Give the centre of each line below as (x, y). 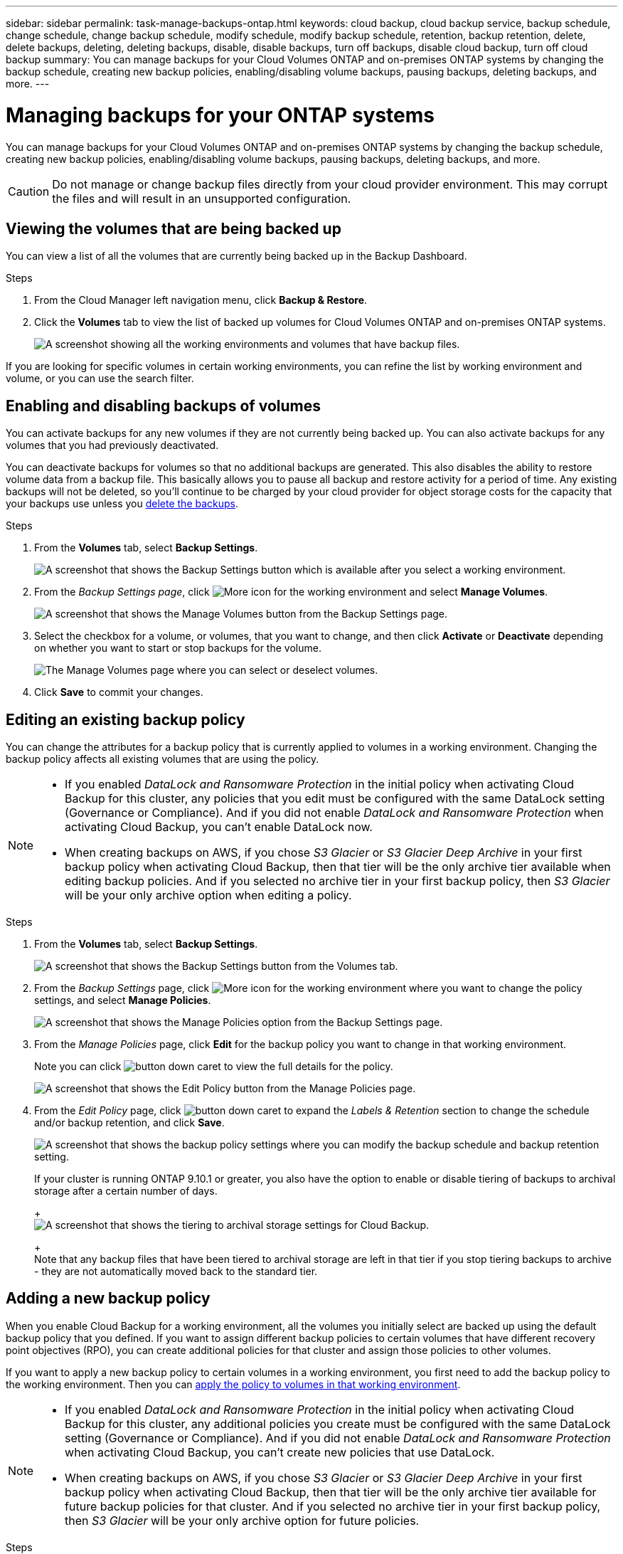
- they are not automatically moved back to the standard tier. (176, 1272)
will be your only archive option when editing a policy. (208, 895)
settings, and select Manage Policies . (123, 1000)
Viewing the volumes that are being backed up (174, 228)
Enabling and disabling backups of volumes (163, 406)
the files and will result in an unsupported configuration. (202, 198)
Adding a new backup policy (108, 1299)
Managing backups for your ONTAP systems (220, 115)
